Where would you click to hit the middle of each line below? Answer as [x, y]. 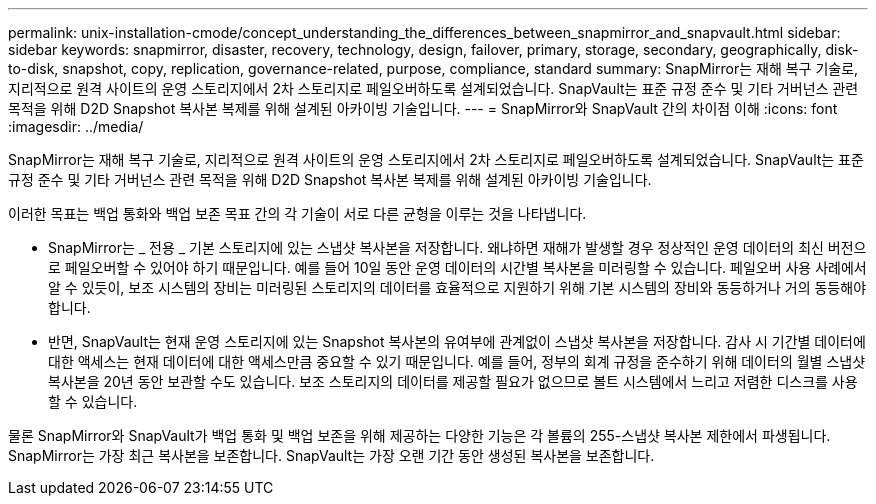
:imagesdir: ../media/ [76, 126]
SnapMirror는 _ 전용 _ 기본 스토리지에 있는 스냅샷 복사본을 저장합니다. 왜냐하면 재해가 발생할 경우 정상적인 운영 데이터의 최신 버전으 [457, 247]
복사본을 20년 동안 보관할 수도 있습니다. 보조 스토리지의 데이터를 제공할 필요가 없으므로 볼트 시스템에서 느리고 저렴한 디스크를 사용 [453, 381]
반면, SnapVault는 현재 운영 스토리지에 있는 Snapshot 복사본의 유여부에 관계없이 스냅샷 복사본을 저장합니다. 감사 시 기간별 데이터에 [457, 341]
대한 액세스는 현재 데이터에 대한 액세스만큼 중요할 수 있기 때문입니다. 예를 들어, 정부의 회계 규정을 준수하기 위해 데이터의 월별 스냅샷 [457, 361]
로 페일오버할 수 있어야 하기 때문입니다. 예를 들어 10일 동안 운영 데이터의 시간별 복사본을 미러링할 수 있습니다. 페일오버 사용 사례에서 [457, 267]
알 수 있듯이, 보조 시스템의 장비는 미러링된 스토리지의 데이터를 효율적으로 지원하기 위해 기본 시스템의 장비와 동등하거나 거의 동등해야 [457, 287]
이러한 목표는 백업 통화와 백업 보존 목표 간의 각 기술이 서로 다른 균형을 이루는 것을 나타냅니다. [297, 213]
